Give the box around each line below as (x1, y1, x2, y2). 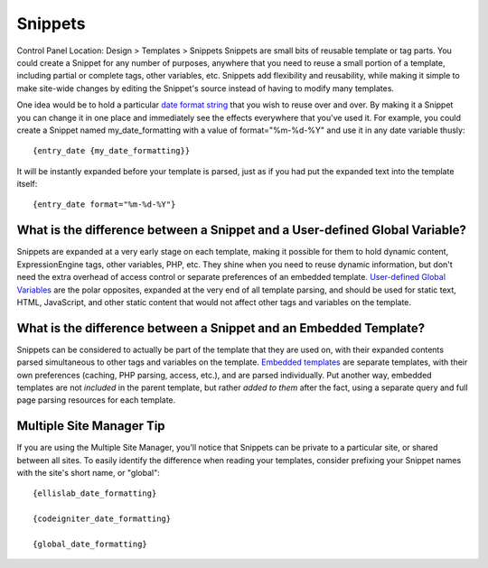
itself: (16, 179, 38, 190)
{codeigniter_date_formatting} (33, 514, 172, 524)
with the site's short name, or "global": (16, 468, 160, 479)
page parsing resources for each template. (16, 395, 176, 405)
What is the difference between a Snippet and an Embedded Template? (16, 321, 426, 336)
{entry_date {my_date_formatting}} (33, 145, 191, 156)
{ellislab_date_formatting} (33, 489, 157, 498)
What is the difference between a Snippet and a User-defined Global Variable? (16, 222, 467, 238)
